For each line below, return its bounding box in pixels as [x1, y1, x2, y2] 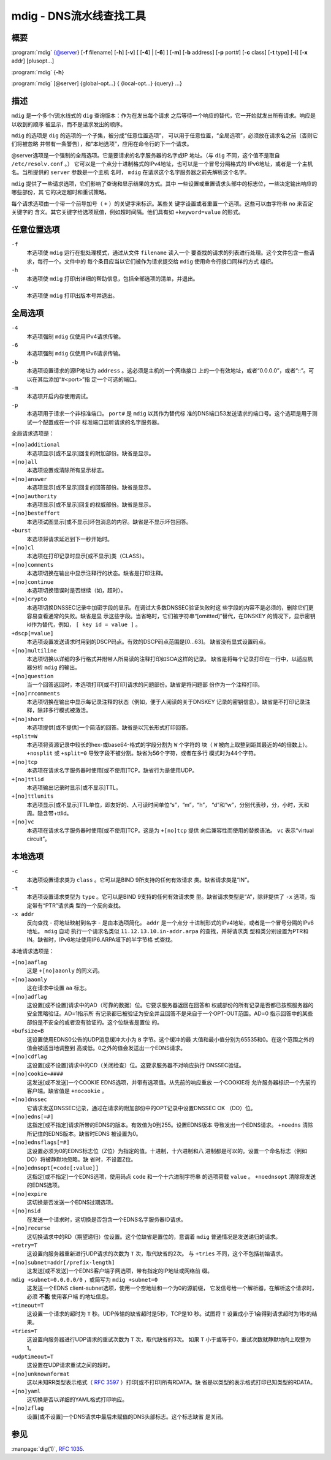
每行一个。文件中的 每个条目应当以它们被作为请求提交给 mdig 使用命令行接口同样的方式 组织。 [37, 257, 277, 265]
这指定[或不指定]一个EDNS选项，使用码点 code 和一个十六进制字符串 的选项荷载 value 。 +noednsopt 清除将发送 [26, 1173, 316, 1180]
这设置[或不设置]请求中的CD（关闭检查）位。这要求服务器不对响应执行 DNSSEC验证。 [26, 1061, 245, 1069]
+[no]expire [11, 1190, 47, 1197]
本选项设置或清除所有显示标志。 [26, 466, 107, 474]
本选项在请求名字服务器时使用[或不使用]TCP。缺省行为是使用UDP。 [26, 766, 198, 774]
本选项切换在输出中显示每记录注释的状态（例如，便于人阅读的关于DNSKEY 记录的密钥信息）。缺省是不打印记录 [26, 698, 305, 705]
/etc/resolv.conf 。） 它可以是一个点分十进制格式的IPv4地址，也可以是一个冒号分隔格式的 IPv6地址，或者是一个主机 [11, 160, 313, 168]
